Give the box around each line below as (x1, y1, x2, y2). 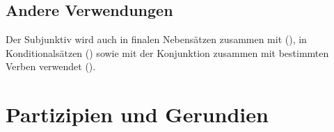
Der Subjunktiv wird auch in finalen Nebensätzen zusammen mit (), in (6, 32, 307, 47)
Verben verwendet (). (6, 59, 96, 74)
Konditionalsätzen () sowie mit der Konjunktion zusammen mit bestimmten (6, 45, 329, 60)
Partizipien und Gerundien (6, 100, 269, 129)
